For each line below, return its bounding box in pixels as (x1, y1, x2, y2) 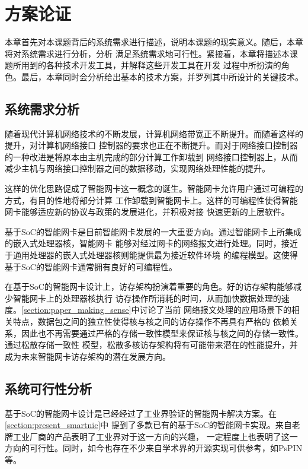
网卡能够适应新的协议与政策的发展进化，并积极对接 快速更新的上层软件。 (5, 205, 290, 218)
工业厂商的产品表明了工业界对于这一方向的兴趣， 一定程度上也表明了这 (12, 430, 290, 442)
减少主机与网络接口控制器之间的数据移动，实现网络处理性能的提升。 (5, 162, 270, 175)
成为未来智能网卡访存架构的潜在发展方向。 (5, 350, 171, 362)
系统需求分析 (5, 99, 79, 118)
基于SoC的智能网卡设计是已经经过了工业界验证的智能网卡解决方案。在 (5, 407, 277, 419)
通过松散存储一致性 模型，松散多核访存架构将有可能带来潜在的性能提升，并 (5, 338, 298, 351)
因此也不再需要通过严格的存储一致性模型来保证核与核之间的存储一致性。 (21, 327, 303, 339)
